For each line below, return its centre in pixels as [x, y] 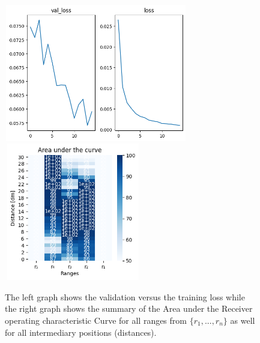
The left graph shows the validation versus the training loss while [125, 296]
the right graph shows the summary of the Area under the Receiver [129, 308]
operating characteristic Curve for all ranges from [96, 320]
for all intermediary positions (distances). [81, 332]
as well [243, 320]
